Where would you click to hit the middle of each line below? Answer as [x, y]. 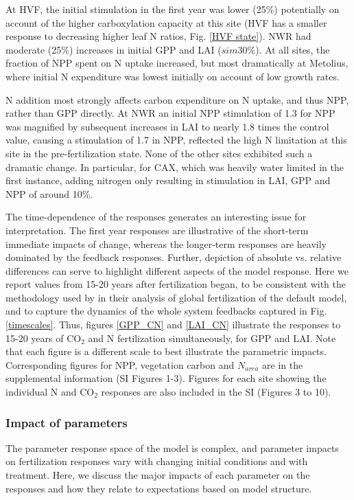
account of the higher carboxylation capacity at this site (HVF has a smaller [166, 22]
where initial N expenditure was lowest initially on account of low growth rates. [173, 76]
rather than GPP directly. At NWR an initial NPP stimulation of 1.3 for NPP [170, 113]
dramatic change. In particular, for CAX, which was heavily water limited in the [175, 167]
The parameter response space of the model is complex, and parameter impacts [172, 447]
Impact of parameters [67, 422]
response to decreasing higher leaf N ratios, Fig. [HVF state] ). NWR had [158, 36]
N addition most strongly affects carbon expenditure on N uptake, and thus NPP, [177, 99]
